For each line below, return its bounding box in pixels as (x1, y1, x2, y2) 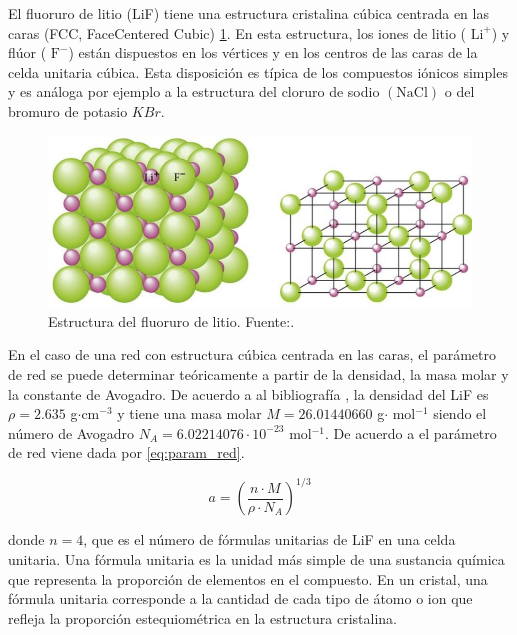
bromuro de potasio (8, 100, 128, 121)
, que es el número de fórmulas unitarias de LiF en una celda (83, 529, 456, 550)
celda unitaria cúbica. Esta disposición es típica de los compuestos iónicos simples (8, 61, 508, 82)
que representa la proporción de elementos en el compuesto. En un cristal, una (8, 568, 488, 589)
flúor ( (8, 42, 47, 63)
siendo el (433, 403, 487, 424)
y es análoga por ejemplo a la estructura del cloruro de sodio (8, 81, 380, 102)
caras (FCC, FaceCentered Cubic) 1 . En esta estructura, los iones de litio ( (8, 22, 467, 43)
